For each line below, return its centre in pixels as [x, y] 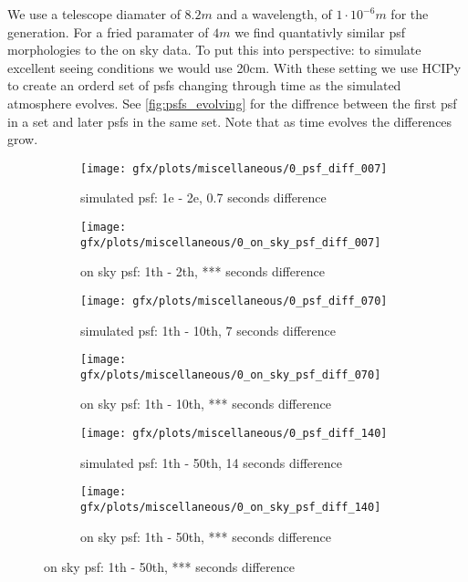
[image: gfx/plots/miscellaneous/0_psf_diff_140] [234, 434]
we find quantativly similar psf [320, 31]
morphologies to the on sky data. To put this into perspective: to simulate [214, 50]
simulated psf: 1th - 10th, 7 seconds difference [208, 330]
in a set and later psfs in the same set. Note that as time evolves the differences [230, 121]
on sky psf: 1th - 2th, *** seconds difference [203, 271]
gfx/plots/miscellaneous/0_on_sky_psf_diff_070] [231, 374]
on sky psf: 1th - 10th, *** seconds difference [206, 404]
